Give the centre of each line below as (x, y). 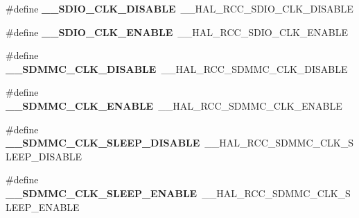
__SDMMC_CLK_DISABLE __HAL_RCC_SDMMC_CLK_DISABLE (177, 68)
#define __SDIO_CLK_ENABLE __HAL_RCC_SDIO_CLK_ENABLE (177, 32)
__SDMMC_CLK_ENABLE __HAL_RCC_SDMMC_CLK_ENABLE (174, 105)
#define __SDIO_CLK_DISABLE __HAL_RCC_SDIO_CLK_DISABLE (179, 8)
